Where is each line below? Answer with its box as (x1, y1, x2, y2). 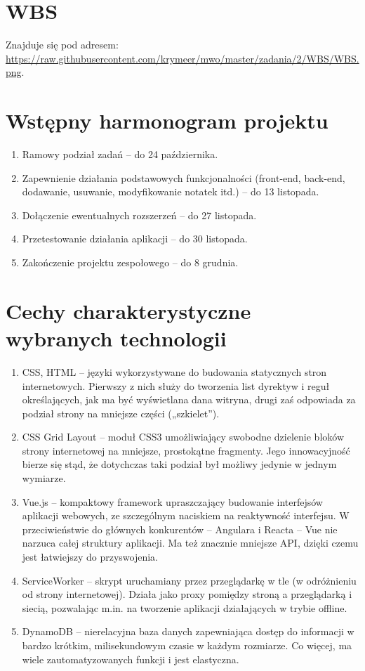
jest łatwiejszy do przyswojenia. (22, 549, 158, 564)
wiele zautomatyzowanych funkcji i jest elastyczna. (22, 651, 239, 666)
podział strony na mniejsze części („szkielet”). (22, 405, 220, 420)
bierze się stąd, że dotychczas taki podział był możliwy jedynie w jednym (22, 457, 337, 471)
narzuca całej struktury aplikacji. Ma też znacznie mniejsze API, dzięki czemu (22, 535, 359, 550)
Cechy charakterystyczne (6, 296, 251, 325)
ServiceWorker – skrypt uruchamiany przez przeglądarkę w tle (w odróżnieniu (22, 573, 357, 587)
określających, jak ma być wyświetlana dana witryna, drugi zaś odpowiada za (22, 392, 356, 407)
